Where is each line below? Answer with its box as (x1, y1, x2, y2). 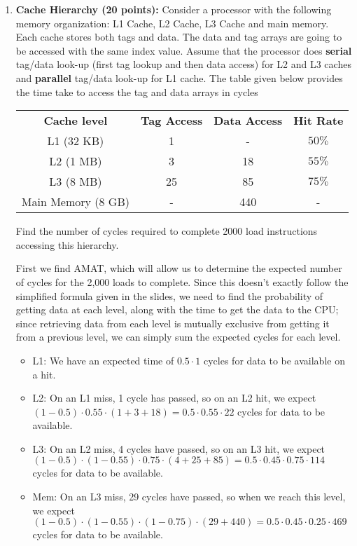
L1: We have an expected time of (32, 353, 174, 367)
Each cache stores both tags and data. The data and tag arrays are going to (15, 29, 342, 44)
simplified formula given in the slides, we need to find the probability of (15, 288, 323, 303)
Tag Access (140, 112, 203, 129)
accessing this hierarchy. (15, 237, 119, 252)
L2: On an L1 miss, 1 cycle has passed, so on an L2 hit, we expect (32, 390, 316, 405)
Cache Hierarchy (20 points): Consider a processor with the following (15, 2, 332, 16)
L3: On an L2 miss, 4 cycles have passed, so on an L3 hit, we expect (32, 441, 325, 456)
